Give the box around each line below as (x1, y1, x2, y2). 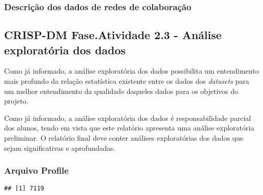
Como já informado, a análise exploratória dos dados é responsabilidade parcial (4, 112, 251, 123)
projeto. (4, 95, 28, 106)
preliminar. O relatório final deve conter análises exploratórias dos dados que (4, 133, 244, 143)
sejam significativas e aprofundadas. (4, 142, 115, 153)
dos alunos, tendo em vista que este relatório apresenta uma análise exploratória (4, 122, 254, 133)
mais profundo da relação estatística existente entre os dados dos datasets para (4, 76, 249, 86)
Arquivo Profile (4, 164, 69, 177)
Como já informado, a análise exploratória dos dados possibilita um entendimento (4, 66, 259, 76)
